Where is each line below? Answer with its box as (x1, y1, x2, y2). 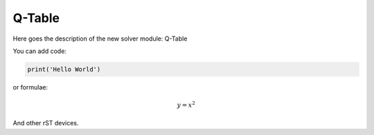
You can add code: (12, 47, 67, 55)
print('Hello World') (27, 65, 101, 73)
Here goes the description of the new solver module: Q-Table (12, 34, 188, 43)
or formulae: (12, 83, 48, 91)
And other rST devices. (12, 119, 79, 127)
